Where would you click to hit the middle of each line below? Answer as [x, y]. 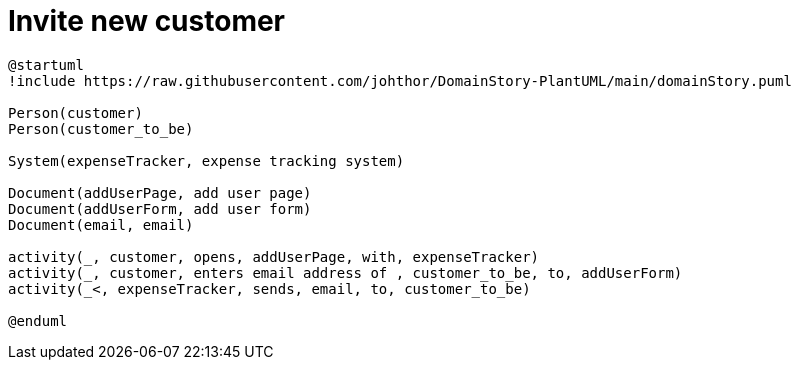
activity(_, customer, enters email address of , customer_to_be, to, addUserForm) [345, 272]
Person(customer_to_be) [101, 128]
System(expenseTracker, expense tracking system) [206, 160]
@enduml [38, 320]
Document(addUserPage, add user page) [160, 192]
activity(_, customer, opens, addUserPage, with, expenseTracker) [274, 256]
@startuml [46, 64]
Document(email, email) [101, 224]
